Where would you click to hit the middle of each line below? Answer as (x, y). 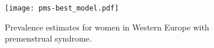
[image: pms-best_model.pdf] (62, 8)
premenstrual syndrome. (48, 38)
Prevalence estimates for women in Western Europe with (107, 27)
